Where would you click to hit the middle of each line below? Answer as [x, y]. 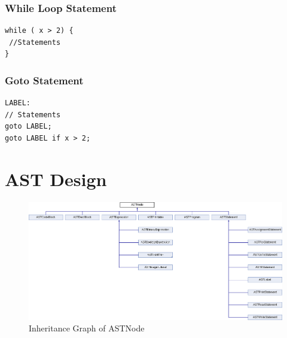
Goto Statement [44, 80]
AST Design [56, 179]
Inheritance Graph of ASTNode [87, 328]
